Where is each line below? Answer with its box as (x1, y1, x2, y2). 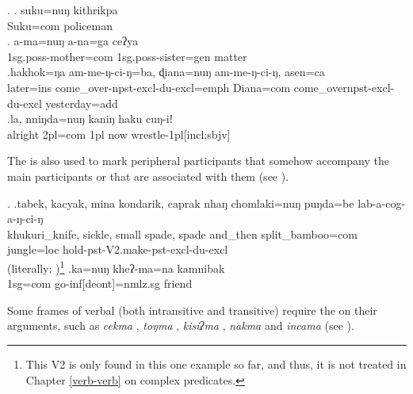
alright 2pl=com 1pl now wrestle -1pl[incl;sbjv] (7, 125, 231, 142)
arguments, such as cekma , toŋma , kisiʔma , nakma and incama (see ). (7, 317, 354, 334)
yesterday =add (45, 94, 118, 111)
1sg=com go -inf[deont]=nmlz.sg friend (7, 275, 193, 292)
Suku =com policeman (7, 17, 113, 33)
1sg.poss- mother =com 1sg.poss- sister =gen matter (7, 48, 247, 64)
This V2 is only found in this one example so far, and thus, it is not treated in (25, 355, 407, 372)
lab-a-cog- (358, 194, 406, 211)
